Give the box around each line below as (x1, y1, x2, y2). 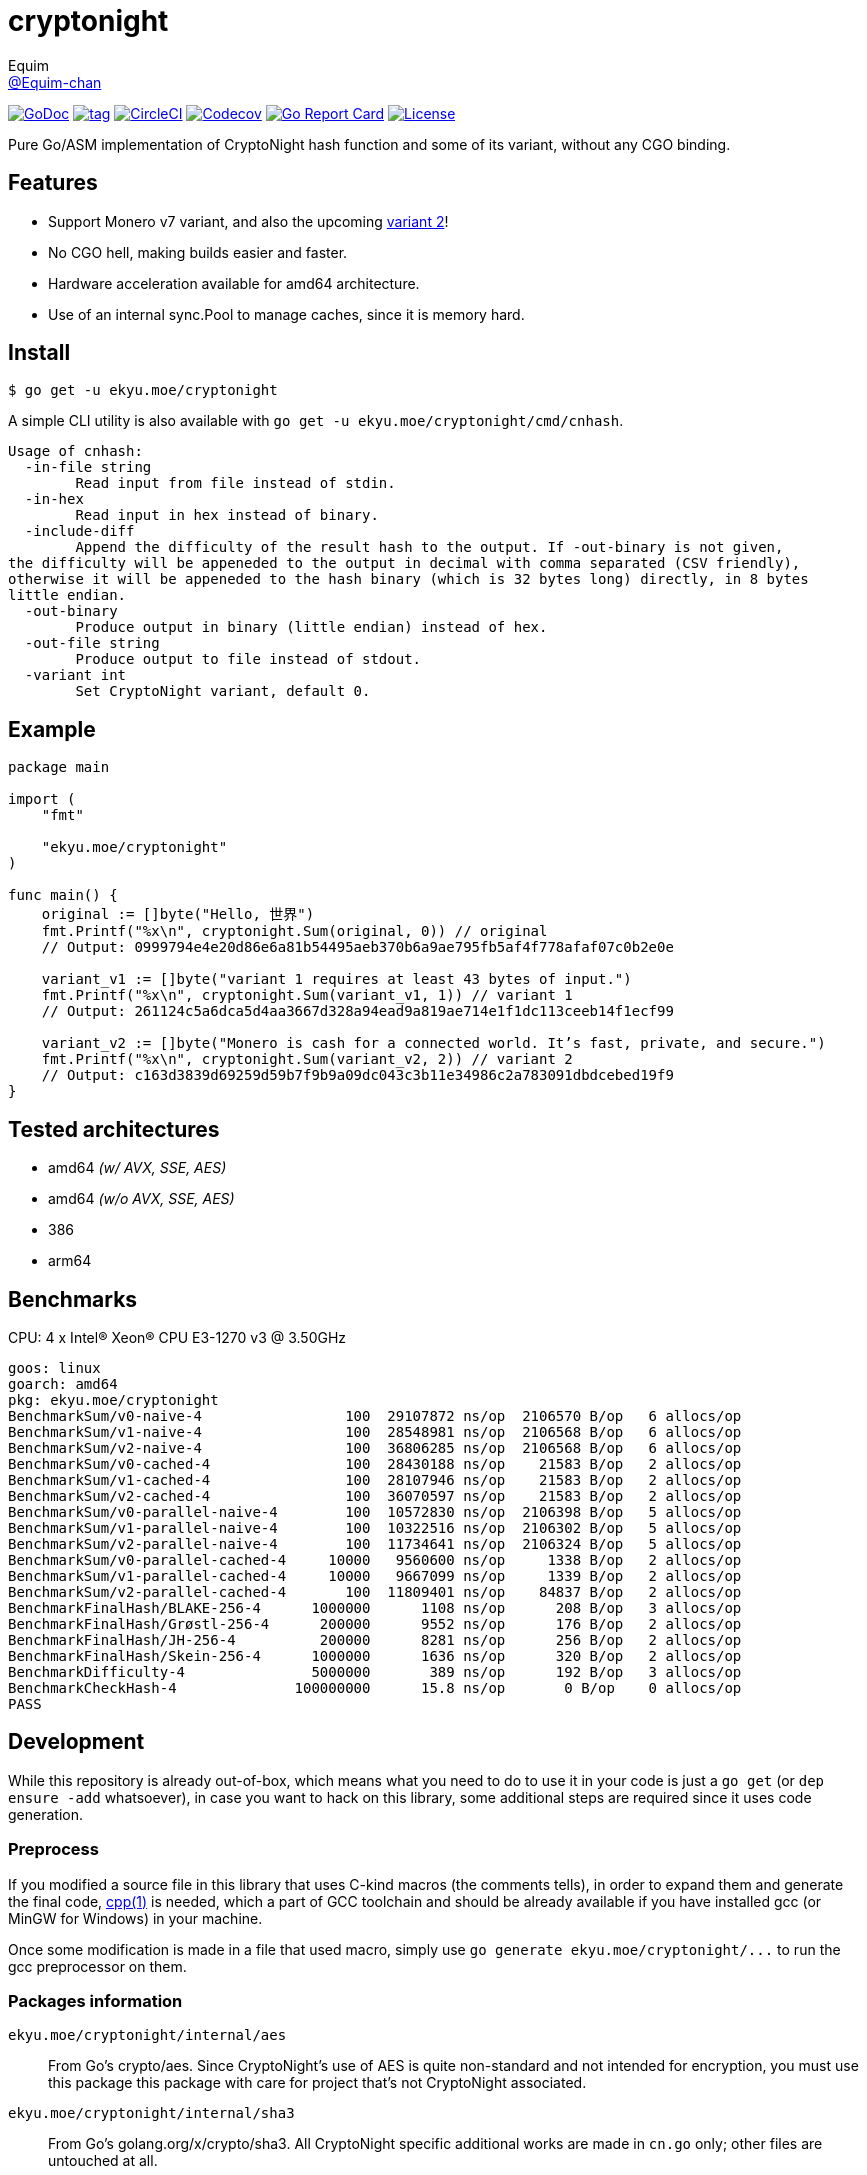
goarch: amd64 (8, 1375, 118, 1392)
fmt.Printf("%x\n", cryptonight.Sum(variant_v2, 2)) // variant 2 (41, 1051, 573, 1068)
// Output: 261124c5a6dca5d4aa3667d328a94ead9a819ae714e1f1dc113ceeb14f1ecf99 (41, 1003, 674, 1020)
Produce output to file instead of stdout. (75, 651, 422, 668)
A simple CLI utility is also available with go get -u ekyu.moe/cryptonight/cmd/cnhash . (8, 412, 624, 430)
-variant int (24, 667, 127, 684)
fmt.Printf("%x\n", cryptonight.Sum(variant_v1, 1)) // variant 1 (41, 987, 573, 1004)
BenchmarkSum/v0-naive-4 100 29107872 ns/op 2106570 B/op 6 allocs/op (8, 1407, 742, 1424)
